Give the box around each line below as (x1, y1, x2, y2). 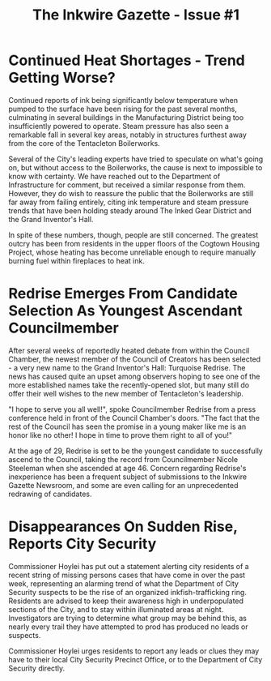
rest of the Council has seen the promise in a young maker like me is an (8, 422, 247, 431)
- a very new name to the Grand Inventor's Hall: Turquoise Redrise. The (8, 362, 246, 372)
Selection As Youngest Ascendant (8, 302, 243, 320)
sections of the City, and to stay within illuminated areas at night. (8, 604, 224, 614)
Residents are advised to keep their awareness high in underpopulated (8, 596, 244, 606)
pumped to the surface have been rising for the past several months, (8, 104, 237, 113)
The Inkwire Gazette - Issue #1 (32, 6, 240, 24)
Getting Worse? (8, 69, 116, 87)
